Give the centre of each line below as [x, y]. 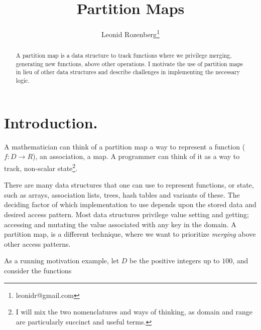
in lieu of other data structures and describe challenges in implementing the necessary [128, 72]
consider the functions [38, 270]
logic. [23, 80]
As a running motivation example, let [62, 261]
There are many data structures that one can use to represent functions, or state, [129, 185]
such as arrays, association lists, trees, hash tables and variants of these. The [122, 194]
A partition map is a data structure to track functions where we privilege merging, [124, 55]
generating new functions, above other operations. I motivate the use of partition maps [129, 63]
